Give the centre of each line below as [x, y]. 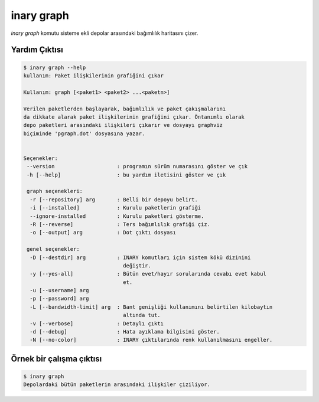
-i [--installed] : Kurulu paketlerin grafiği [115, 208]
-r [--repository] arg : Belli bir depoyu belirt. [114, 200]
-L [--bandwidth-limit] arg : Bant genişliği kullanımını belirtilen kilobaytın [151, 307]
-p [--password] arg [59, 299]
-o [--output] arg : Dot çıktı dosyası [103, 233]
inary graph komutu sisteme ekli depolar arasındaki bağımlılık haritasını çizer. [105, 33]
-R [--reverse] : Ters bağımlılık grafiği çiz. [120, 224]
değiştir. [137, 265]
